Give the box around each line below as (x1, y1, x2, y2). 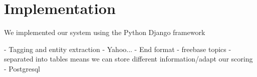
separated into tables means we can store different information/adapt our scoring (4, 53, 253, 64)
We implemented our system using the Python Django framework (4, 27, 205, 37)
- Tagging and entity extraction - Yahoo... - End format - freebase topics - (4, 43, 231, 54)
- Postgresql (4, 63, 40, 73)
